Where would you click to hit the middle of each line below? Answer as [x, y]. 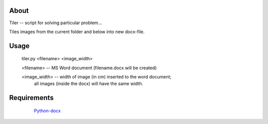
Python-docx [47, 111]
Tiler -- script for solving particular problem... [56, 23]
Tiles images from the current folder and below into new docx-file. [77, 32]
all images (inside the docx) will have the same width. [89, 83]
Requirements [32, 98]
